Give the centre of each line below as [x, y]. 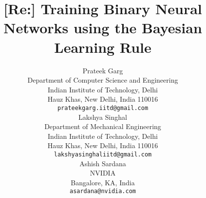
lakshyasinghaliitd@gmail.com [103, 154]
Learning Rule [103, 47]
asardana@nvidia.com [103, 191]
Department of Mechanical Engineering [103, 126]
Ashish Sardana [103, 163]
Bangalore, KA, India [103, 182]
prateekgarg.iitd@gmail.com [103, 108]
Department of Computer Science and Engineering [103, 80]
